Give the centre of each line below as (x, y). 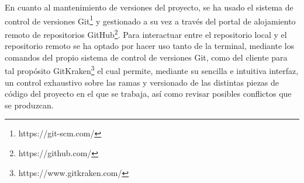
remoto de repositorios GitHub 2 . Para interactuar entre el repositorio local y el (146, 33)
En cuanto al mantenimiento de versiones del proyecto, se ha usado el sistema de (149, 7)
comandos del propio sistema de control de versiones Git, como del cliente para (146, 57)
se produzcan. (29, 105)
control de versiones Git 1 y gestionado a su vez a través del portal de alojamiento (150, 20)
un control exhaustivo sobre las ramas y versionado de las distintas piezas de (142, 82)
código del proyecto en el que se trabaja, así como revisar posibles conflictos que (148, 94)
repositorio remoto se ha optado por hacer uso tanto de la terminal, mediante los (150, 46)
